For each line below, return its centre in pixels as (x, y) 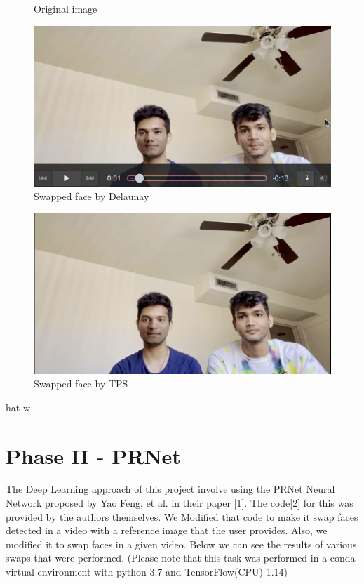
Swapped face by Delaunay (92, 196)
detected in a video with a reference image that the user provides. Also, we (167, 530)
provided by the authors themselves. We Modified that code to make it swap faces (182, 516)
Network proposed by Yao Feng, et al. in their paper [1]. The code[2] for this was (180, 503)
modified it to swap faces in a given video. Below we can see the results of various (181, 544)
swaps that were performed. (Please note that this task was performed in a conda (181, 558)
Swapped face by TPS (81, 384)
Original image (66, 8)
